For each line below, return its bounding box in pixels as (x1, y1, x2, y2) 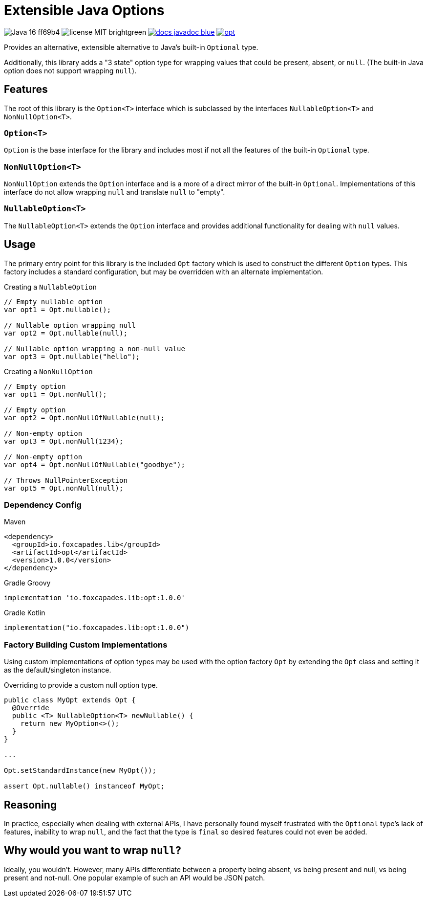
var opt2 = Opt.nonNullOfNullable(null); (4, 413, 165, 422)
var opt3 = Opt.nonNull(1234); (4, 437, 124, 445)
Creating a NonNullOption (4, 367, 93, 376)
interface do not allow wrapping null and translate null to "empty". (4, 188, 225, 197)
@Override (12, 704, 49, 712)
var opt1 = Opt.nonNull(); (4, 390, 107, 398)
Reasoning (4, 798, 57, 811)
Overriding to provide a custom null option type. (4, 681, 158, 690)
